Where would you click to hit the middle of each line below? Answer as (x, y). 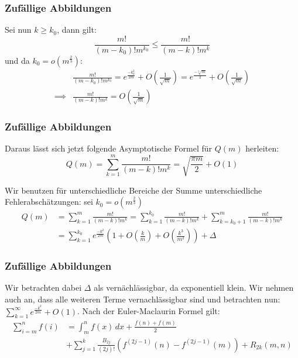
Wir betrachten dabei (43, 288)
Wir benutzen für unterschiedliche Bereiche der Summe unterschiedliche (133, 190)
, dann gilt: (77, 30)
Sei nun (18, 30)
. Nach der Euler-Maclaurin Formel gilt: (148, 311)
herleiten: (262, 148)
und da (17, 60)
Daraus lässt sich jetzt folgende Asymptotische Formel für (109, 148)
